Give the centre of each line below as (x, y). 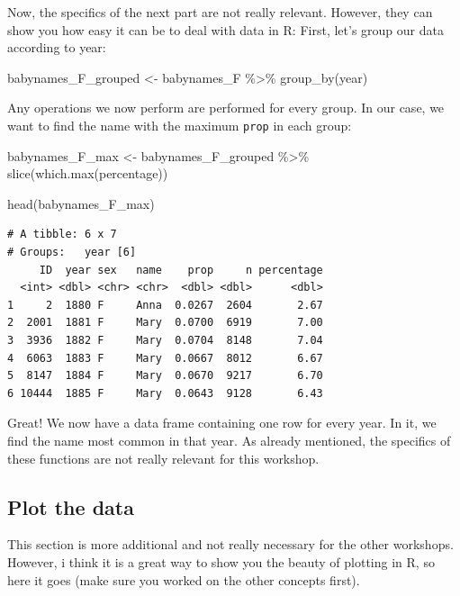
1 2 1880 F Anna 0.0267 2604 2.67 (165, 305)
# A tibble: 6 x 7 (62, 235)
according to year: (57, 47)
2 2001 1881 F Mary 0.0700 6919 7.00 (165, 323)
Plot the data (71, 506)
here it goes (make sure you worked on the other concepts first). (184, 579)
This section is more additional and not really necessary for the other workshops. (230, 544)
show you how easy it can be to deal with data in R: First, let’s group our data (225, 29)
